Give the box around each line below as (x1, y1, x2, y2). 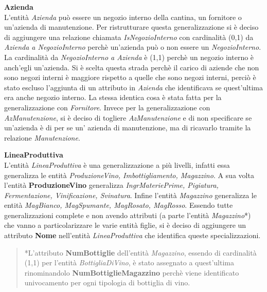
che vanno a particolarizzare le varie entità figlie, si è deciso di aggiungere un (4, 220, 246, 230)
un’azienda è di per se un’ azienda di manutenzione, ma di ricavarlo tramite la (4, 122, 251, 133)
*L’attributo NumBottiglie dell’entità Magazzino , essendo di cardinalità (24, 247, 257, 258)
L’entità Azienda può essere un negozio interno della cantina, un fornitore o (4, 11, 242, 22)
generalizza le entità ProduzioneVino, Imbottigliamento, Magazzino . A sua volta (4, 169, 254, 180)
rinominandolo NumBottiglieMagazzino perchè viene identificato (24, 267, 239, 278)
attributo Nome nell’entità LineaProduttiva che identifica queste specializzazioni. (4, 230, 261, 241)
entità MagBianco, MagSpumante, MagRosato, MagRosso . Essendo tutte (4, 200, 233, 210)
